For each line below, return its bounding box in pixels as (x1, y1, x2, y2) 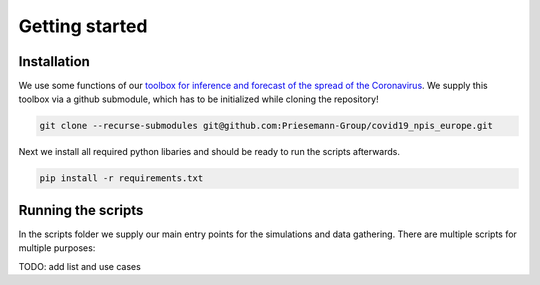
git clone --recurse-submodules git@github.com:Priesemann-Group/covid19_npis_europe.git (39, 120, 494, 132)
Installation (18, 53, 90, 70)
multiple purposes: (18, 242, 96, 254)
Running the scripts (18, 201, 144, 219)
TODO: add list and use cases (18, 260, 142, 272)
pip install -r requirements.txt (39, 173, 204, 184)
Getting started (18, 15, 148, 37)
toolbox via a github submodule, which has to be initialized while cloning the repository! (18, 93, 379, 105)
